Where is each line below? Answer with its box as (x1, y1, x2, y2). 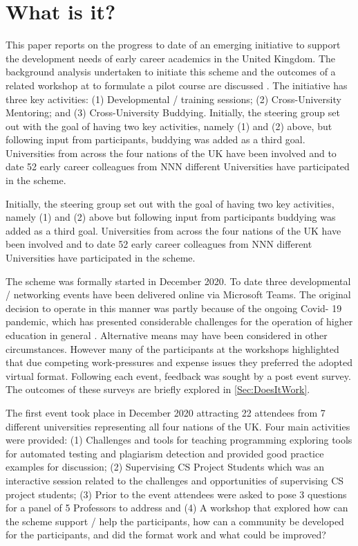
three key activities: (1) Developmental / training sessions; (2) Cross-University (6, 91, 341, 106)
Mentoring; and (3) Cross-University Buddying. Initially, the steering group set (6, 105, 340, 120)
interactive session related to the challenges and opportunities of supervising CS (6, 473, 344, 487)
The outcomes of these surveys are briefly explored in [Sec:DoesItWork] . (6, 382, 310, 397)
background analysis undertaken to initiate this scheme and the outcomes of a (6, 64, 336, 79)
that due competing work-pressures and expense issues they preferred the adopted (6, 355, 353, 370)
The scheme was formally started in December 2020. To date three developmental (6, 273, 351, 288)
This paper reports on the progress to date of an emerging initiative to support (6, 37, 341, 52)
